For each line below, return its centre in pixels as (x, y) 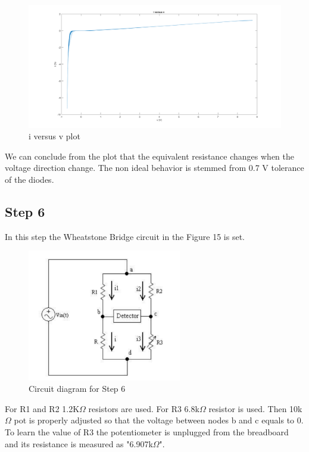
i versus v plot (54, 136)
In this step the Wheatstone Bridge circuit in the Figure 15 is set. (125, 236)
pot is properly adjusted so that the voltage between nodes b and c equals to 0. (159, 420)
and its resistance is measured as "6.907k (79, 443)
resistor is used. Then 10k (255, 408)
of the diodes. (29, 179)
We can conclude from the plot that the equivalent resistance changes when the (149, 156)
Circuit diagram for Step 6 (77, 389)
